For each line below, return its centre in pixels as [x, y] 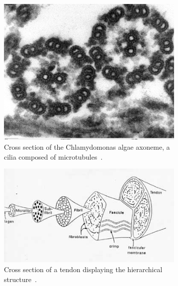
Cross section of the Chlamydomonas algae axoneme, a [87, 147]
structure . [21, 279]
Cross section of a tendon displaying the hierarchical [83, 269]
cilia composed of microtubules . [53, 156]
